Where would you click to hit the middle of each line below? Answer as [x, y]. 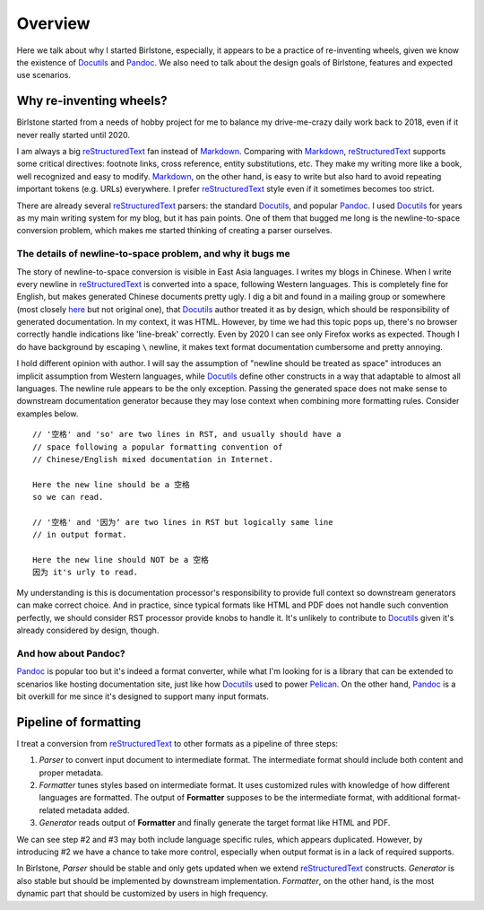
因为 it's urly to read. [86, 573]
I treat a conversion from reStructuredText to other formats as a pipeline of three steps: [177, 743]
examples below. [48, 414]
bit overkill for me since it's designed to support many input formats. [143, 696]
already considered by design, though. [88, 630]
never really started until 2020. [73, 135]
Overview [53, 23]
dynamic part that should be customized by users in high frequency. [143, 894]
